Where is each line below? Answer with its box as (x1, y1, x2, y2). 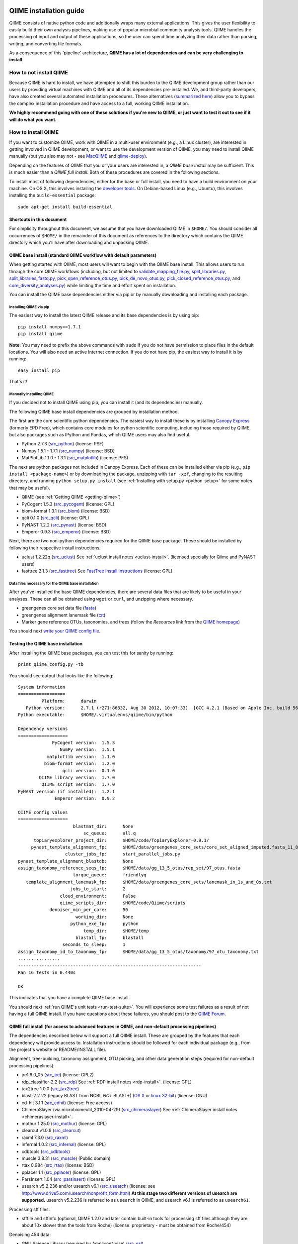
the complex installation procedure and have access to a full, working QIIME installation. (9, 100, 189, 106)
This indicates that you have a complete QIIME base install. (9, 995, 130, 1001)
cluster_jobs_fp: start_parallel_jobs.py (65, 851, 181, 857)
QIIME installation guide (9, 6, 84, 15)
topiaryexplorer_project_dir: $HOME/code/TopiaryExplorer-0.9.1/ (33, 837, 210, 843)
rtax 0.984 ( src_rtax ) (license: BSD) (21, 1162, 94, 1168)
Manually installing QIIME (9, 391, 54, 397)
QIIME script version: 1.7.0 (41, 782, 115, 787)
